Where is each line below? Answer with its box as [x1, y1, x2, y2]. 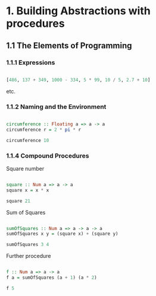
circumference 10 [6, 137, 49, 143]
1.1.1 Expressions [6, 58, 55, 67]
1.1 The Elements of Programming [6, 40, 132, 51]
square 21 [6, 198, 31, 204]
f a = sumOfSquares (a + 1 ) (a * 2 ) [6, 275, 97, 281]
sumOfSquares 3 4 [6, 242, 49, 248]
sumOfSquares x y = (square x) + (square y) [6, 231, 118, 237]
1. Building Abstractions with [6, 4, 151, 18]
